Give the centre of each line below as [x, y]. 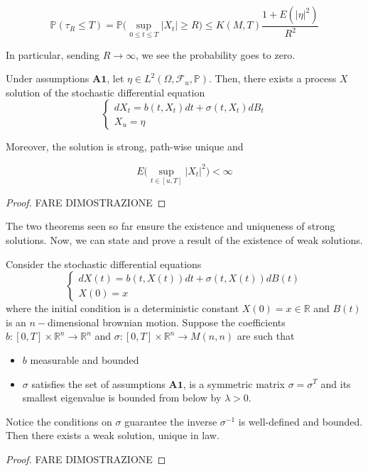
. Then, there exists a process [273, 78]
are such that [266, 336]
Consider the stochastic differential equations [104, 264]
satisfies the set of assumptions [98, 383]
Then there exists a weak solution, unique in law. [113, 435]
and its [336, 383]
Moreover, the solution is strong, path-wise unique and [125, 146]
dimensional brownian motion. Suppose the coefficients [167, 322]
